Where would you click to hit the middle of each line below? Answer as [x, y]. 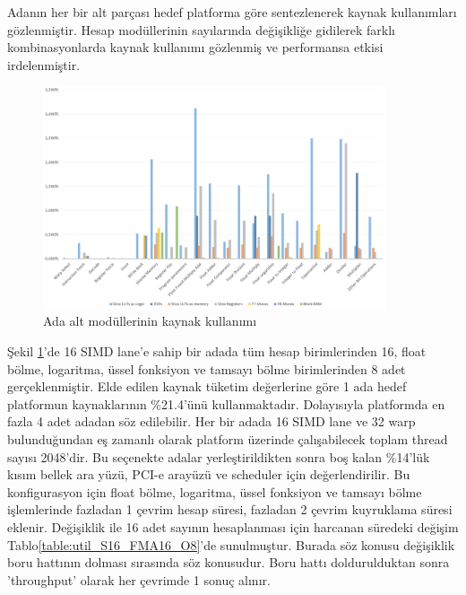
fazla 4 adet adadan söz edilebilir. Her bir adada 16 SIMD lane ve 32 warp [211, 421]
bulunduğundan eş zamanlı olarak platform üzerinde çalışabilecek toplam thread [228, 438]
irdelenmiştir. [44, 64]
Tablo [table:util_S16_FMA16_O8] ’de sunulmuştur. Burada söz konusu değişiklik [231, 544]
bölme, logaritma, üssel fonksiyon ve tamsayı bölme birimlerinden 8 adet [207, 368]
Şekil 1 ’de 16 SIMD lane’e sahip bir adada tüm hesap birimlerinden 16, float [217, 351]
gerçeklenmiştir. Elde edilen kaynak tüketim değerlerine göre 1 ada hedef [207, 386]
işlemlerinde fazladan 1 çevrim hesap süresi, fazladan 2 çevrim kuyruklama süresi [230, 509]
